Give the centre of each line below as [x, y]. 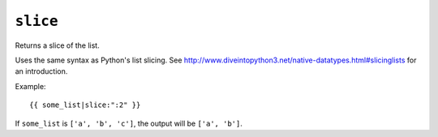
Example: [30, 86]
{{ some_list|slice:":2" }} [85, 105]
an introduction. [41, 71]
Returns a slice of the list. [58, 45]
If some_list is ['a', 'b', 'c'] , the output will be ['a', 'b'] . [129, 123]
